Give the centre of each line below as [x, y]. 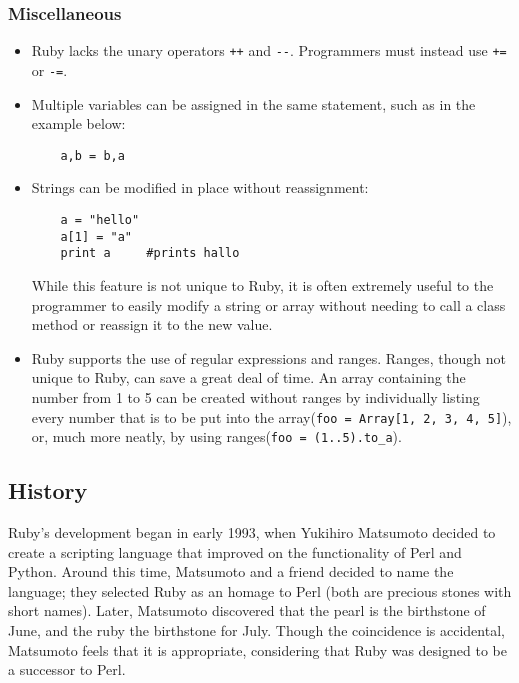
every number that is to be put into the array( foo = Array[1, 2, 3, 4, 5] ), [271, 416]
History [48, 490]
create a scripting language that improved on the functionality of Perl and [235, 551]
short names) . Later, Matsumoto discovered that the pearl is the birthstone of [247, 610]
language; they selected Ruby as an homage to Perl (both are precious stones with [260, 590]
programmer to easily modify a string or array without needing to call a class [268, 304]
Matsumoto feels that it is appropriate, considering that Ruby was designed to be [257, 649]
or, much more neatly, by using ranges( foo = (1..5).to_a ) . [216, 436]
